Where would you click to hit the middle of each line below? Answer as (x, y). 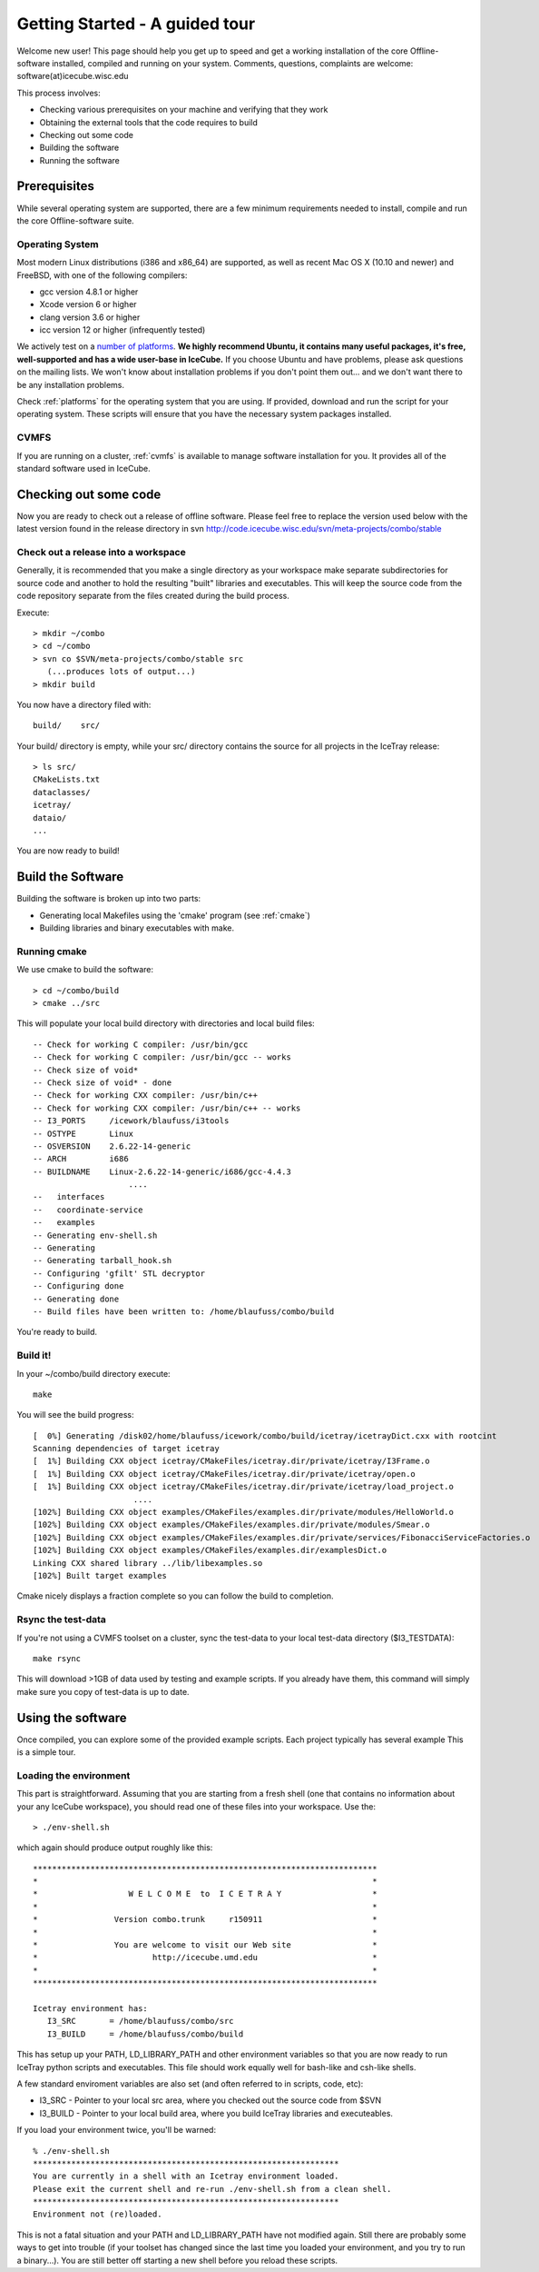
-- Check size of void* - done (103, 1082)
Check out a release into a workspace (101, 552)
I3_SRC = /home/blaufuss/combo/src (141, 2021)
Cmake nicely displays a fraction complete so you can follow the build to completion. (176, 1596)
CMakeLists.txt (67, 780)
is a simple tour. (46, 1752)
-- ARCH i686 (81, 1159)
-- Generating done (76, 1299)
